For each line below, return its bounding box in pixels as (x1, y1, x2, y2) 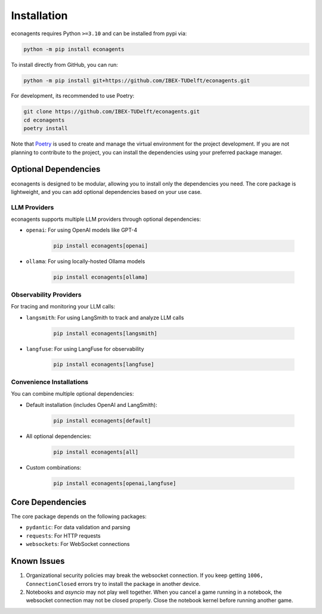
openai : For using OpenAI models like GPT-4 (26, 227, 138, 234)
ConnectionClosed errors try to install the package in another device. (26, 580, 201, 587)
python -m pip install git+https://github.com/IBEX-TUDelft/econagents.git (23, 77, 250, 84)
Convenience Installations (11, 378, 89, 386)
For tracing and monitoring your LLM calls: (11, 303, 116, 310)
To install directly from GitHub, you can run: (11, 61, 119, 68)
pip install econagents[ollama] (53, 274, 148, 280)
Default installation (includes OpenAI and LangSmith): (26, 401, 157, 408)
